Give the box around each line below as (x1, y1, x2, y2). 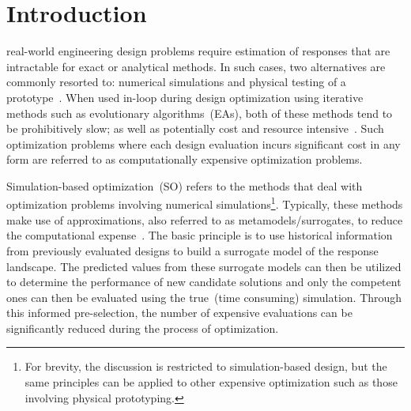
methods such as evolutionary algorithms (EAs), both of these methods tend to (6, 104, 393, 121)
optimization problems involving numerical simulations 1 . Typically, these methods (6, 194, 403, 213)
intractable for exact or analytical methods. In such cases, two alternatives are (6, 58, 386, 74)
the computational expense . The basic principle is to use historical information (6, 227, 393, 243)
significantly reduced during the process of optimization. (6, 319, 279, 336)
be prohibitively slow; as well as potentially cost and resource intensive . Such (6, 120, 384, 137)
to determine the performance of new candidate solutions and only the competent (6, 273, 402, 290)
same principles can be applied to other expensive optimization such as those (25, 374, 398, 390)
